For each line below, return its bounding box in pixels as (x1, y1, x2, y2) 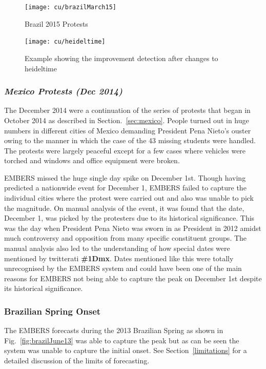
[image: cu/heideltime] (25, 38, 106, 46)
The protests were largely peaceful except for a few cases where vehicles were (4, 145, 246, 156)
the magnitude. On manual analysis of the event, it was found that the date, (4, 202, 244, 213)
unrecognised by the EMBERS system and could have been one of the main (4, 263, 242, 274)
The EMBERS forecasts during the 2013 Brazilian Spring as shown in (4, 325, 223, 336)
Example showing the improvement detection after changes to (25, 52, 218, 63)
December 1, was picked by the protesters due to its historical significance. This (4, 212, 255, 223)
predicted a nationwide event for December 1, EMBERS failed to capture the (4, 182, 247, 193)
